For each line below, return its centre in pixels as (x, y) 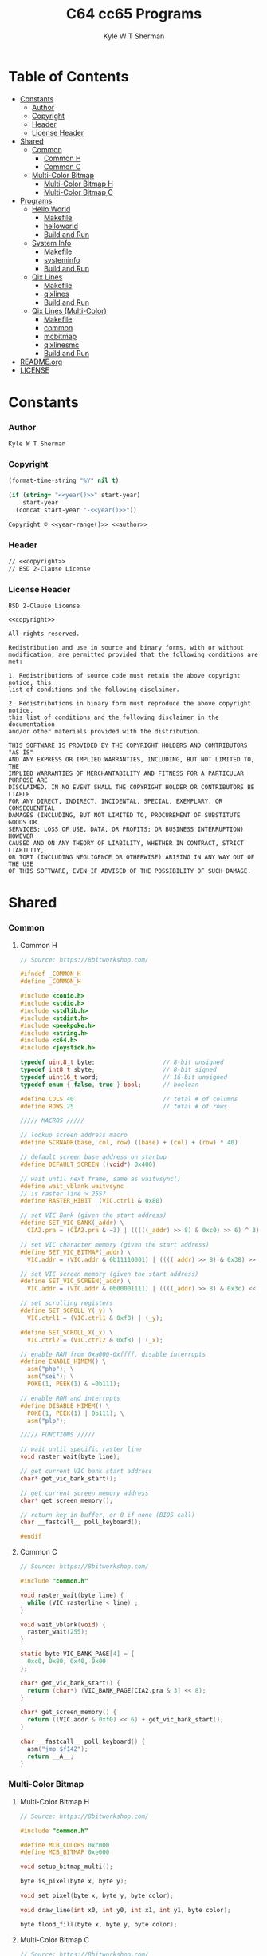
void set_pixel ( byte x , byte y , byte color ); (96, 1896)
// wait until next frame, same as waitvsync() (100, 1179)
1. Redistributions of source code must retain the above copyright (124, 676)
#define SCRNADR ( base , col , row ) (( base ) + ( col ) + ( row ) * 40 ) (129, 1143)
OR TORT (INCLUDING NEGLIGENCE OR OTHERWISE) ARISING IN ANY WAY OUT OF (132, 857)
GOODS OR (23, 823)
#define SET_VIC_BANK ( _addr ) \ (72, 1223)
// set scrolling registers (66, 1303)
